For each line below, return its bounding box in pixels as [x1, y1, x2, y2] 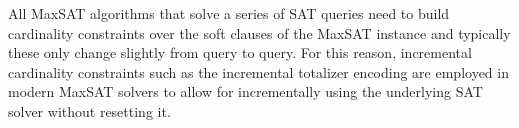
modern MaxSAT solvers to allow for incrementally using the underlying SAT [8, 81, 483, 102]
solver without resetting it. [8, 100, 171, 121]
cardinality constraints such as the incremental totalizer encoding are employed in [8, 61, 509, 82]
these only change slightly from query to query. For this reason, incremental [8, 42, 472, 63]
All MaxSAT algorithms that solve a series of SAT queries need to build [8, 3, 450, 23]
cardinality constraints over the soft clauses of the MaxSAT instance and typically [8, 22, 511, 43]
